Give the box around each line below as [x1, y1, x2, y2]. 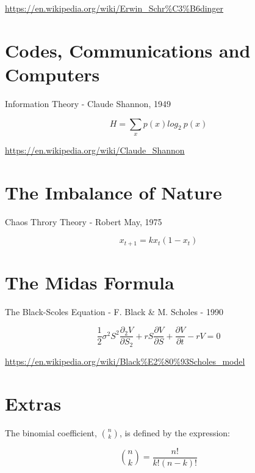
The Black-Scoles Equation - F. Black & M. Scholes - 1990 [5, 305, 223, 318]
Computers [5, 61, 100, 86]
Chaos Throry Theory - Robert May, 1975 [5, 215, 162, 228]
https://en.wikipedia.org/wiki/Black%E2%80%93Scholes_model [5, 354, 245, 367]
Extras [5, 390, 62, 415]
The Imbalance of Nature [5, 179, 222, 204]
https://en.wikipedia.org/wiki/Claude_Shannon [5, 143, 185, 156]
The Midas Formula [5, 269, 174, 294]
